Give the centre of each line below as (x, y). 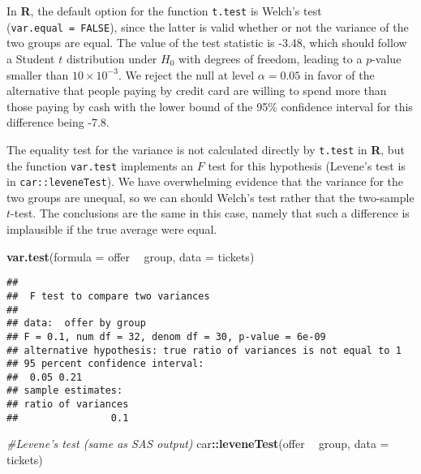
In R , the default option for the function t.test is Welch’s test (164, 11)
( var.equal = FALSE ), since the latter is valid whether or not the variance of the (208, 26)
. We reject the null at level (186, 74)
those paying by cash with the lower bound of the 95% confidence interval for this (210, 106)
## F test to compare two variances (108, 296)
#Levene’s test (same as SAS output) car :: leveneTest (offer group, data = (198, 444)
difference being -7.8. (58, 122)
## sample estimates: (65, 391)
